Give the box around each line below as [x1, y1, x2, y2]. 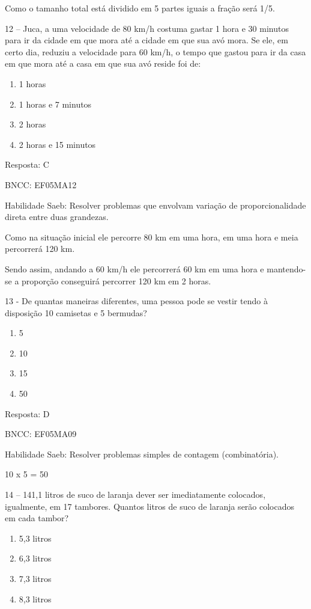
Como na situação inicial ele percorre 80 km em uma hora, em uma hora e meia [5, 230, 298, 243]
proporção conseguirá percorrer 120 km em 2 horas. [22, 274, 211, 287]
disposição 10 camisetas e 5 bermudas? [5, 306, 147, 319]
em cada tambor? [5, 512, 69, 524]
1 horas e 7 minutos [19, 97, 92, 110]
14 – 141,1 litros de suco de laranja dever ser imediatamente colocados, [5, 488, 266, 501]
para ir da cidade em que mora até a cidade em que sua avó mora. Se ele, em [5, 34, 288, 46]
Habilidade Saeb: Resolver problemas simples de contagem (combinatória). [5, 447, 279, 460]
